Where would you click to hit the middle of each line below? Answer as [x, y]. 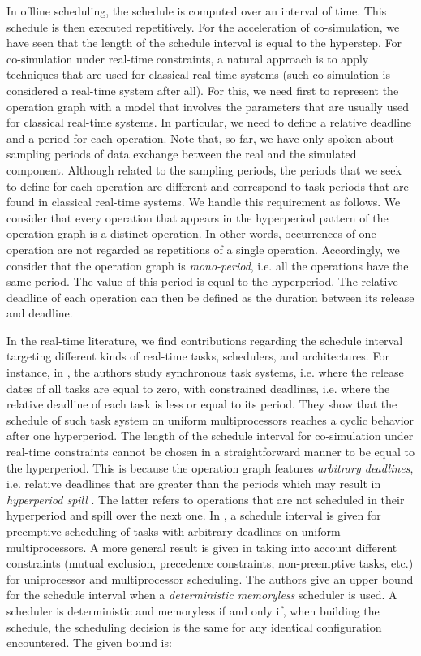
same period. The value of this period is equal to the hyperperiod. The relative [202, 281]
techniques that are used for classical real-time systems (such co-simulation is [198, 74]
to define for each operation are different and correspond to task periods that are [208, 186]
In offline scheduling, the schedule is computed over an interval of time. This [197, 11]
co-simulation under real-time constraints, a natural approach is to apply [188, 58]
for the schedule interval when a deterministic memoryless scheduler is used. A [202, 595]
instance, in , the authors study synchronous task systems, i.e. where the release [205, 372]
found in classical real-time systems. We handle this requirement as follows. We [204, 202]
